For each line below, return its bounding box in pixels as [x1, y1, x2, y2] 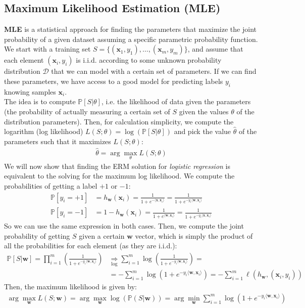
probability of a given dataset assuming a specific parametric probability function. [4, 33, 258, 44]
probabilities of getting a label [4, 181, 97, 191]
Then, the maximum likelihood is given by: [4, 281, 137, 292]
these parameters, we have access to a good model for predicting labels [4, 75, 223, 86]
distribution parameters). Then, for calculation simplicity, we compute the [4, 116, 234, 126]
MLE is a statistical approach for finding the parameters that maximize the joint [4, 24, 257, 34]
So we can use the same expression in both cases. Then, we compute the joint [4, 221, 244, 231]
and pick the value [174, 126, 231, 137]
